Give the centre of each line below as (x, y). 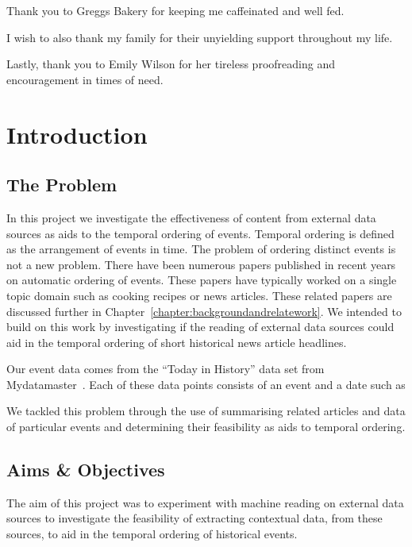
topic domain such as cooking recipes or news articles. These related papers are (199, 295)
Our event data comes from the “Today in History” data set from (166, 369)
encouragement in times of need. (85, 79)
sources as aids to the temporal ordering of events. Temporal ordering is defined (200, 233)
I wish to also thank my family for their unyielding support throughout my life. (200, 37)
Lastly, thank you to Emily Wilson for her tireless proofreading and (171, 64)
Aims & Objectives (86, 470)
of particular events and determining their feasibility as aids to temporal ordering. (206, 427)
